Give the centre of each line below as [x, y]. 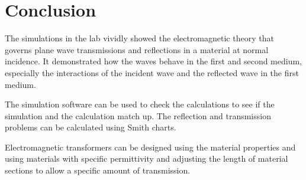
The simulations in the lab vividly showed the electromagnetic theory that [139, 38]
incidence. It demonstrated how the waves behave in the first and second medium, [154, 61]
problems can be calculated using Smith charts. [91, 127]
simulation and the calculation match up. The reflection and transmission [138, 115]
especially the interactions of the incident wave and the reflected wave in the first [152, 72]
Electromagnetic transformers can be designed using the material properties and [150, 147]
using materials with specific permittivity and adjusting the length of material [146, 158]
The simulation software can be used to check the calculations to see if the [140, 104]
